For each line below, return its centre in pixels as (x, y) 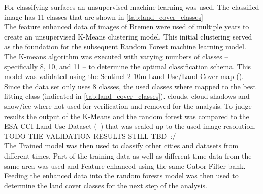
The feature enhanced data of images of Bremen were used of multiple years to (127, 27)
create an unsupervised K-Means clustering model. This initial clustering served (128, 36)
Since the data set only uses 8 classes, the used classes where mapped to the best (130, 86)
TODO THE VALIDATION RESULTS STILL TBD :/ (90, 135)
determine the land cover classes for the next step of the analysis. (106, 185)
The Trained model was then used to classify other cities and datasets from (121, 146)
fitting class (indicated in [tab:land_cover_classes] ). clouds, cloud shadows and (127, 96)
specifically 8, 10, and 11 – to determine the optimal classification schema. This (128, 66)
